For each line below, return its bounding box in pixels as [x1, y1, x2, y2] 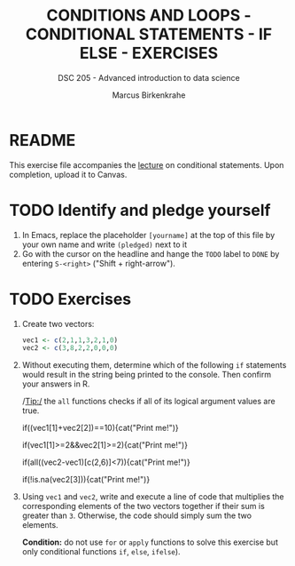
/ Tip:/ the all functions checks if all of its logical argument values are [21, 396, 276, 407]
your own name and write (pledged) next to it [21, 239, 188, 250]
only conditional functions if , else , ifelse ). [21, 546, 181, 557]
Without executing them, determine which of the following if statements [21, 360, 287, 371]
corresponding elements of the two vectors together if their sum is [21, 501, 266, 512]
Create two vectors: [21, 318, 95, 329]
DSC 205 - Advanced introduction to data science [57, 72, 241, 83]
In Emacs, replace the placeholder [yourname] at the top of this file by [21, 229, 276, 240]
